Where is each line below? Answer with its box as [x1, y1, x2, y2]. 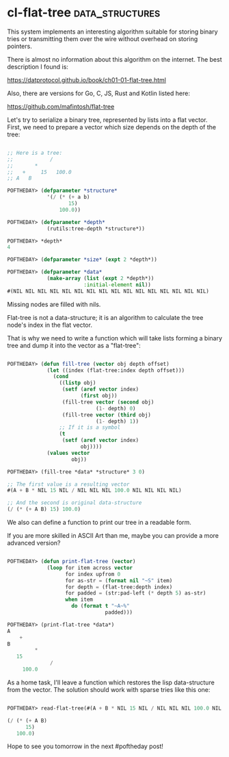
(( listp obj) [59, 380, 96, 386]
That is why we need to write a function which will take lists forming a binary [7, 334, 223, 342]
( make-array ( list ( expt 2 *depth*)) [46, 275, 154, 282]
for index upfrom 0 [65, 571, 121, 578]
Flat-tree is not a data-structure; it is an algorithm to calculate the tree [7, 313, 204, 321]
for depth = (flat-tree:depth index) [65, 584, 173, 591]
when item [65, 596, 94, 604]
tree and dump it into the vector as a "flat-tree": [7, 341, 142, 349]
